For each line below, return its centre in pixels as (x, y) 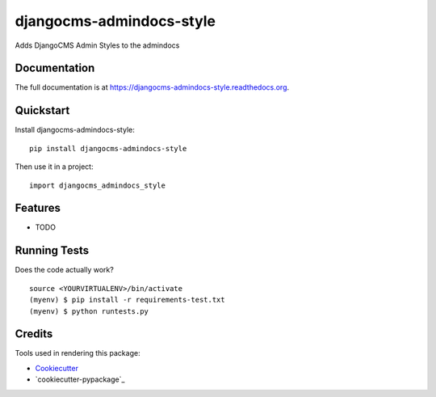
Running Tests (52, 251)
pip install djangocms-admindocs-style (108, 148)
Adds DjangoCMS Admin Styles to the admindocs (97, 45)
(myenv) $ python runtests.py (89, 311)
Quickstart (42, 110)
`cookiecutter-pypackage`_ (80, 379)
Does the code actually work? (65, 270)
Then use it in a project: (54, 167)
